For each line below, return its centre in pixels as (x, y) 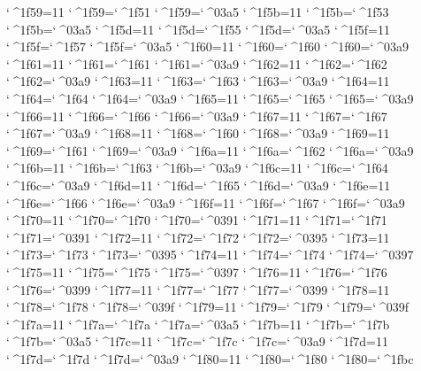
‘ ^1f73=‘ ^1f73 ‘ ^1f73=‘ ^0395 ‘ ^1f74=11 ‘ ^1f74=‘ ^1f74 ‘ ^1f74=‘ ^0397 (210, 255)
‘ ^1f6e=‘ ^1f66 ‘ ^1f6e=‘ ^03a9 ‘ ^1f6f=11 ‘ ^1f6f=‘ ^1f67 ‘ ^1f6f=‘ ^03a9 (206, 202)
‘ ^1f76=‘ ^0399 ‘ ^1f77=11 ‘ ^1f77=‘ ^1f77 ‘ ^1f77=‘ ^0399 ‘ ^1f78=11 (198, 289)
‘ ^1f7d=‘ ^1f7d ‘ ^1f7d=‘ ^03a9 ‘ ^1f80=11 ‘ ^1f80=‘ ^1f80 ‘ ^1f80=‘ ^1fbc (210, 358)
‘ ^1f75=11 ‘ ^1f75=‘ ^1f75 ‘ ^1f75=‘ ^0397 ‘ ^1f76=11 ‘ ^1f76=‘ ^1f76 (197, 271)
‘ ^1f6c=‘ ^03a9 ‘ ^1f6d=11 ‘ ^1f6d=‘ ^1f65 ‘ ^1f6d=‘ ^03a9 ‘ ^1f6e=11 (199, 185)
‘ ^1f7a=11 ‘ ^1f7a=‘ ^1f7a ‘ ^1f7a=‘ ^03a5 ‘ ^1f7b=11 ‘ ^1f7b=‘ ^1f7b (198, 324)
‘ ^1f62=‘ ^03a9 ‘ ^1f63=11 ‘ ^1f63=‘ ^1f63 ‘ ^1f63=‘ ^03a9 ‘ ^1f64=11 (198, 81)
